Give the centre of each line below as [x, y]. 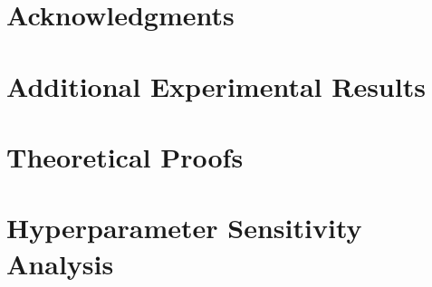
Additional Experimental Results [216, 86]
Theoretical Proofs [125, 156]
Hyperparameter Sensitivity [184, 228]
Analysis [60, 263]
